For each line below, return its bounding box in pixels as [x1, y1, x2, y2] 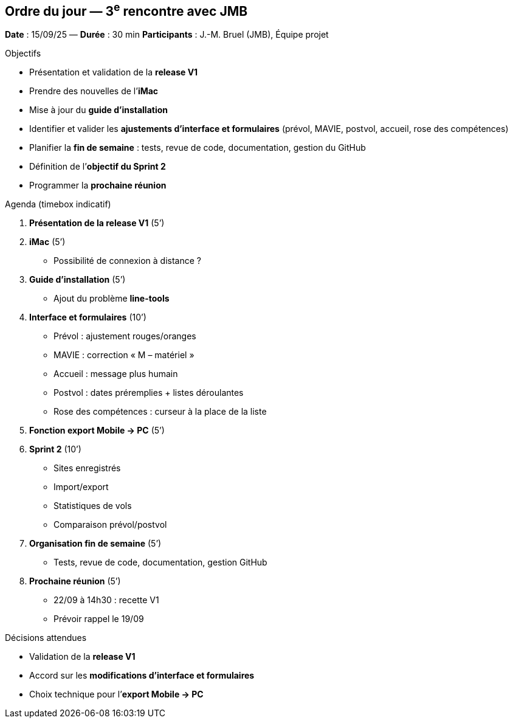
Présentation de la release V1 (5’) [29, 218, 165, 229]
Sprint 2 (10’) [29, 444, 81, 455]
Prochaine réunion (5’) [29, 576, 121, 587]
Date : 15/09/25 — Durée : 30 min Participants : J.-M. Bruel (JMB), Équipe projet [5, 29, 329, 40]
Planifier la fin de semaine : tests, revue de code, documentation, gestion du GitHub [29, 142, 366, 153]
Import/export [53, 482, 109, 493]
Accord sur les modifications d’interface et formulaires [29, 670, 255, 681]
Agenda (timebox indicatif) [5, 199, 111, 210]
